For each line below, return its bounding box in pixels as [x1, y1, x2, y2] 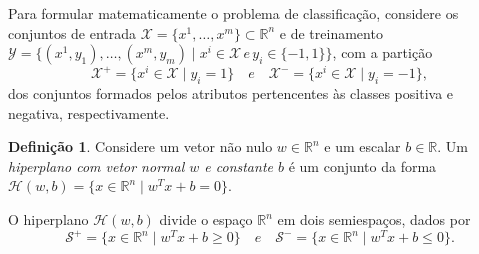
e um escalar [324, 136, 401, 157]
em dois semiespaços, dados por [277, 209, 471, 230]
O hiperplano [8, 209, 89, 230]
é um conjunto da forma [288, 155, 437, 176]
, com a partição [332, 42, 433, 63]
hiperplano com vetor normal [8, 155, 185, 176]
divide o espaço [159, 209, 253, 230]
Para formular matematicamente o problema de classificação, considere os [8, 3, 459, 23]
